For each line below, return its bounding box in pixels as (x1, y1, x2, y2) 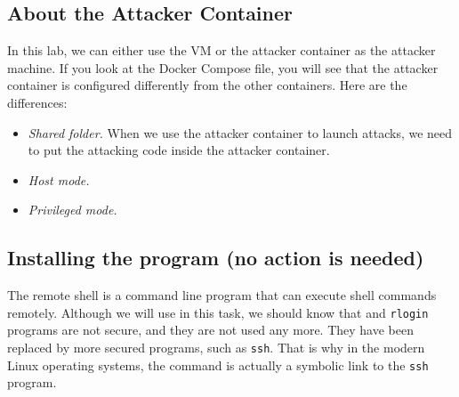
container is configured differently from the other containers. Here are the (7, 76, 407, 94)
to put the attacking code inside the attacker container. (28, 141, 330, 159)
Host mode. (28, 170, 90, 189)
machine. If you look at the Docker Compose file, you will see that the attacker (7, 58, 439, 77)
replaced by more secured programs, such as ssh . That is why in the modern (7, 338, 425, 356)
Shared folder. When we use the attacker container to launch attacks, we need (28, 123, 453, 142)
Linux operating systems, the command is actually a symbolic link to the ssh (7, 355, 429, 374)
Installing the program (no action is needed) (7, 244, 424, 271)
